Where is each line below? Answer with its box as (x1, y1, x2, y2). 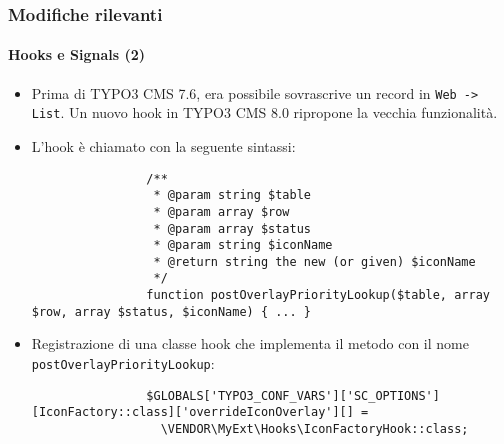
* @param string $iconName (153, 238, 333, 253)
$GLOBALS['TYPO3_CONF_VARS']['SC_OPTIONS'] (146, 388, 440, 403)
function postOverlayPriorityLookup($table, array (146, 288, 490, 303)
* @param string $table (153, 188, 311, 203)
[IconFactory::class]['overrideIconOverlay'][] (31, 405, 354, 420)
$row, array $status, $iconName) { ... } (31, 304, 311, 319)
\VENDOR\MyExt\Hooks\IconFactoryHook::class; (160, 422, 469, 437)
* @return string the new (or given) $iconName (153, 254, 476, 269)
